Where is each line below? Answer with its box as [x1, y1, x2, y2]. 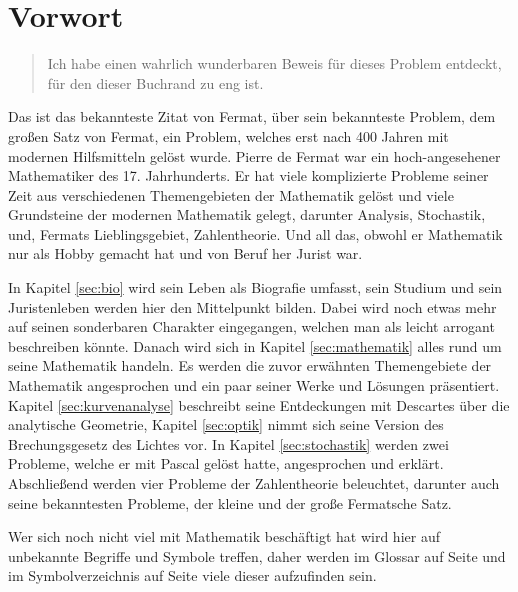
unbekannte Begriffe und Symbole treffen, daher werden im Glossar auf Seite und [8, 545, 506, 566]
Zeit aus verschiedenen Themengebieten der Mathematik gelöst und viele [8, 184, 454, 205]
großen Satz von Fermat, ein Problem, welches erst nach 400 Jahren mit [8, 125, 449, 146]
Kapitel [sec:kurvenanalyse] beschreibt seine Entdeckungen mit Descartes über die [8, 394, 510, 415]
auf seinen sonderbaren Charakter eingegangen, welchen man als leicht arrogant [8, 316, 495, 337]
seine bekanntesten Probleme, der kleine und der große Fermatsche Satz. [8, 492, 452, 513]
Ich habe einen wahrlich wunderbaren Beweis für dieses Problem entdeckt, [47, 53, 502, 74]
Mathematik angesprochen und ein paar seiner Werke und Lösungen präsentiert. [8, 375, 500, 396]
